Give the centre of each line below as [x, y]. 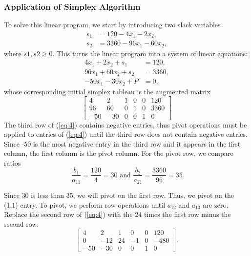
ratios [12, 162]
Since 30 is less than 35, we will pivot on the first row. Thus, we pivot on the [119, 195]
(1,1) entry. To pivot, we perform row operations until [85, 204]
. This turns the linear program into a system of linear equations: [150, 53]
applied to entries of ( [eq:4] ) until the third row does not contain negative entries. [126, 134]
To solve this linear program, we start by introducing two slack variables [112, 25]
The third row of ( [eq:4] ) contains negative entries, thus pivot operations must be [125, 124]
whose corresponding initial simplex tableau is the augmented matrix [107, 91]
